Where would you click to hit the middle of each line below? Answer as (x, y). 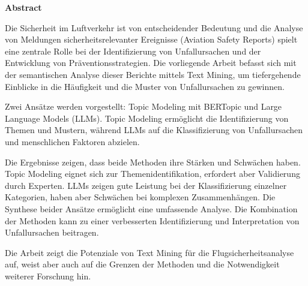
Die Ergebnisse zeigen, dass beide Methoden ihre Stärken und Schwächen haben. (153, 162)
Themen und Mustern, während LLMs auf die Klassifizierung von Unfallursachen (154, 130)
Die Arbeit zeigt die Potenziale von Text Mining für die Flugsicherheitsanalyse (149, 252)
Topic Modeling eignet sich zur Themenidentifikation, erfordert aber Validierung (152, 174)
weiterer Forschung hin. (48, 276)
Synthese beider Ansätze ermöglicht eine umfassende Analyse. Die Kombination (151, 208)
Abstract (23, 7)
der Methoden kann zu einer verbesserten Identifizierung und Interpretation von (152, 220)
